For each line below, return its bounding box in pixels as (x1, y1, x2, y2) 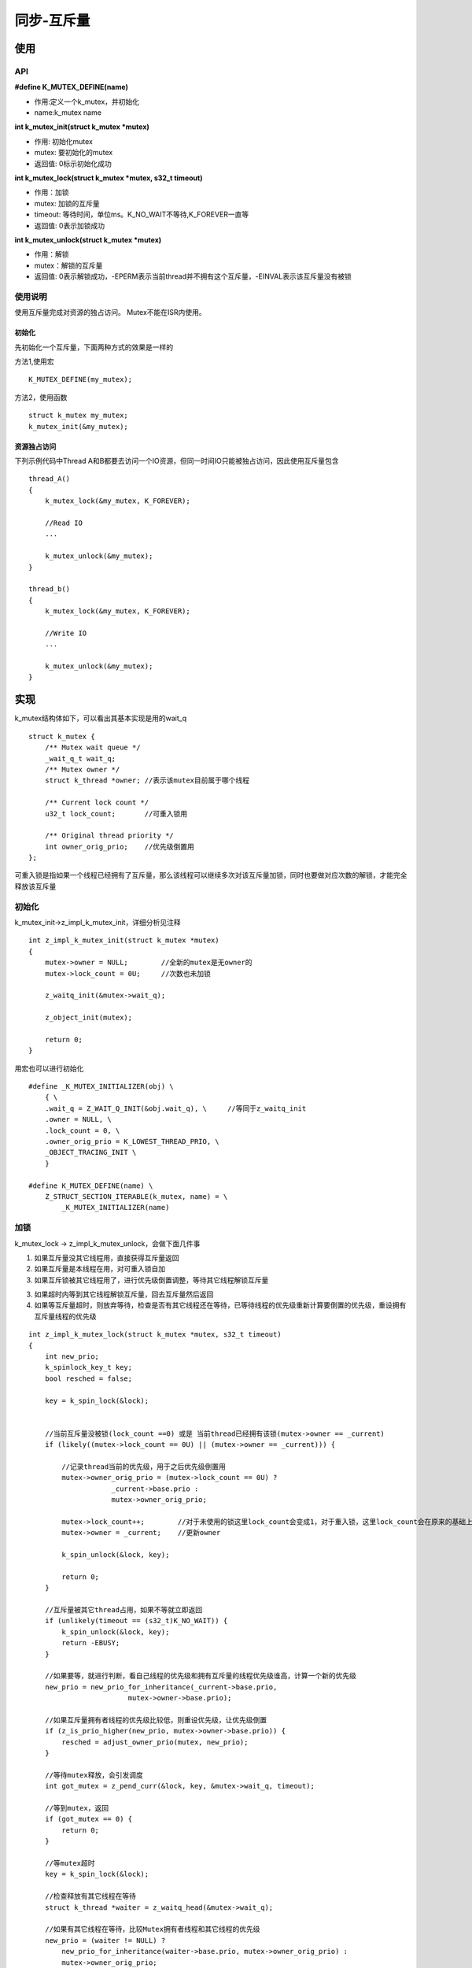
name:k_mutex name (34, 108, 102, 117)
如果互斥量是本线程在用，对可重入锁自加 (34, 1264, 165, 1274)
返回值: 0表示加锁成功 (34, 220, 105, 230)
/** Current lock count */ (44, 798, 149, 807)
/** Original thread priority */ (44, 831, 175, 840)
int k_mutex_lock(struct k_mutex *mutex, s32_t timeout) (14, 173, 203, 183)
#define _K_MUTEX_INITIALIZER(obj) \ (28, 1082, 175, 1091)
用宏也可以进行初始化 (14, 1064, 84, 1073)
